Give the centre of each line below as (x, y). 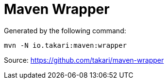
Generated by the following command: (65, 30)
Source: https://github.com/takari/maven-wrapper (84, 60)
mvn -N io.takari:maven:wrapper (65, 45)
